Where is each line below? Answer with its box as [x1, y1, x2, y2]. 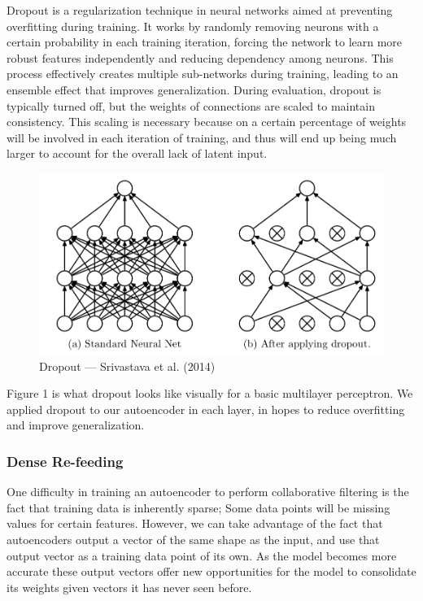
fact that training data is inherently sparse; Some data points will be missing [7, 499, 390, 516]
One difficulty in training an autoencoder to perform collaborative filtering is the [7, 483, 409, 500]
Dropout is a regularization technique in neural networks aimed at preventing [7, 2, 393, 18]
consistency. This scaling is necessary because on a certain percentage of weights [7, 113, 407, 130]
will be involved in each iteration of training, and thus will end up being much [7, 128, 397, 146]
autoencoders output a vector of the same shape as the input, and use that [7, 530, 380, 547]
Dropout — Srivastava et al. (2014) [39, 357, 216, 374]
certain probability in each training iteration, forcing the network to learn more [7, 33, 403, 50]
